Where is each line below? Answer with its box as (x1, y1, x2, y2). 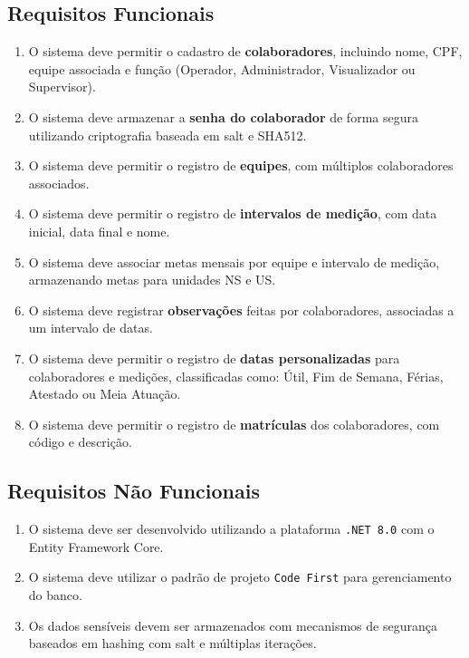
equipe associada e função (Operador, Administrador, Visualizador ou (28, 59, 416, 78)
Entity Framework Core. (28, 537, 164, 556)
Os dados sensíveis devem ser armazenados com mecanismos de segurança (28, 615, 437, 634)
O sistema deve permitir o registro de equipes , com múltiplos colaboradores (28, 156, 454, 175)
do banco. (28, 585, 82, 604)
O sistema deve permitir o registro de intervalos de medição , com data (28, 204, 437, 223)
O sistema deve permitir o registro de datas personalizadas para (28, 348, 400, 367)
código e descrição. (28, 432, 132, 451)
